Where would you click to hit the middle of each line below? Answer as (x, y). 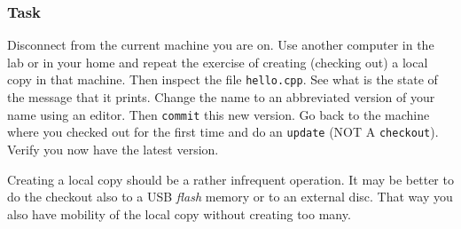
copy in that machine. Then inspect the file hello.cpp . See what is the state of (223, 79)
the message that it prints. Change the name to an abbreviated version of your (221, 97)
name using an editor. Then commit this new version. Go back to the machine (219, 114)
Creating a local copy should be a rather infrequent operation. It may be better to (230, 179)
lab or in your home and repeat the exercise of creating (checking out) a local (218, 62)
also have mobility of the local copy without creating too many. (179, 213)
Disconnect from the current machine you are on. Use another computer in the (221, 45)
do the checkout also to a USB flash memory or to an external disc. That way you (230, 197)
